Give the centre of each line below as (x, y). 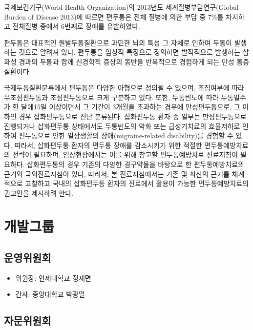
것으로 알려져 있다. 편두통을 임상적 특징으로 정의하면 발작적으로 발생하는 (129, 52)
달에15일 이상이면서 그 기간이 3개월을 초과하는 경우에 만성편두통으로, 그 (131, 107)
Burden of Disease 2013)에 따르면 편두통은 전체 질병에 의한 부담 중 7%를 (114, 16)
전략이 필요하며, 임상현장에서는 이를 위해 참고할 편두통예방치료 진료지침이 (125, 155)
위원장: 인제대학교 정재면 (53, 278)
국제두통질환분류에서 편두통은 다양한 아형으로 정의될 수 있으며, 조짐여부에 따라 (124, 88)
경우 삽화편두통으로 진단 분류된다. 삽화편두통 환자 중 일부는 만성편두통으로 (133, 116)
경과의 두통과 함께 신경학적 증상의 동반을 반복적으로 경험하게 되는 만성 (126, 61)
